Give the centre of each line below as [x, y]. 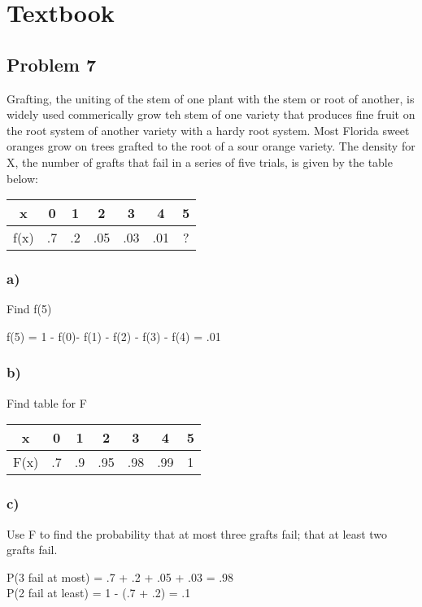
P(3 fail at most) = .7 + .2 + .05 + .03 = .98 [120, 576]
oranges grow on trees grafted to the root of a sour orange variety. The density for [211, 146]
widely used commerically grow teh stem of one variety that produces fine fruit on [211, 114]
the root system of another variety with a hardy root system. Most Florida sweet [208, 130]
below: [22, 178]
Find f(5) [29, 309]
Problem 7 [51, 64]
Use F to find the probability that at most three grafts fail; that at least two [197, 533]
